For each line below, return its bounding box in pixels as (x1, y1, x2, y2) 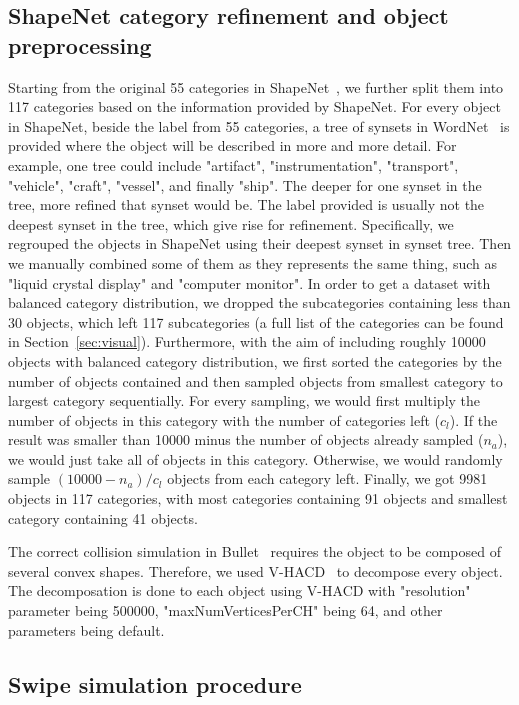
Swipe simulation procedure (8, 668, 302, 699)
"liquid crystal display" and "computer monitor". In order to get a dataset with (8, 272, 491, 293)
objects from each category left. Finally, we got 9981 (167, 468, 488, 489)
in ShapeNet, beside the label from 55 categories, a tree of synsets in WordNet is (8, 115, 510, 136)
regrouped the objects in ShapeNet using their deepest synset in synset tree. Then (8, 233, 512, 254)
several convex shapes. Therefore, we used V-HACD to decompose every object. (8, 560, 503, 581)
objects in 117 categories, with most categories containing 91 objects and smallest (8, 488, 508, 509)
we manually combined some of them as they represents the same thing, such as (8, 252, 497, 273)
